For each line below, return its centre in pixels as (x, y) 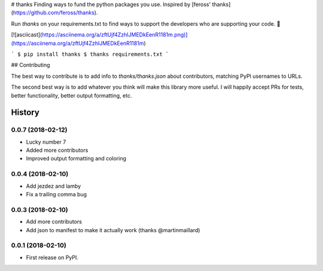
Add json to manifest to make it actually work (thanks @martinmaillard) (113, 230)
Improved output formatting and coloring (76, 159)
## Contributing (31, 65)
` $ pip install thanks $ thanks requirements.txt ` (90, 54)
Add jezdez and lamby (54, 186)
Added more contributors (57, 150)
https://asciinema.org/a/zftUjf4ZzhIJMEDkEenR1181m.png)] (115, 35)
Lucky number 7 (46, 142)
